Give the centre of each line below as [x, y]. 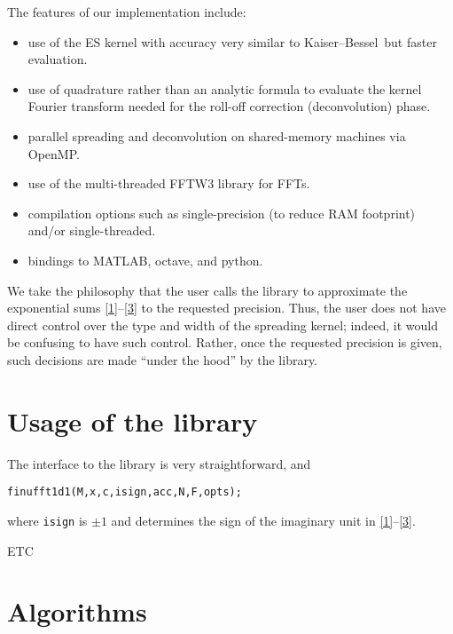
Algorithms [77, 611]
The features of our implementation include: [127, 12]
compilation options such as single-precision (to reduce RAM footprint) [222, 213]
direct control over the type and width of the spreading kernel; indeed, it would [223, 325]
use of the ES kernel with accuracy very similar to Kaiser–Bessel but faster [232, 41]
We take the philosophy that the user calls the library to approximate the [207, 290]
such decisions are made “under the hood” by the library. [163, 359]
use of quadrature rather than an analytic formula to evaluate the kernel [225, 88]
